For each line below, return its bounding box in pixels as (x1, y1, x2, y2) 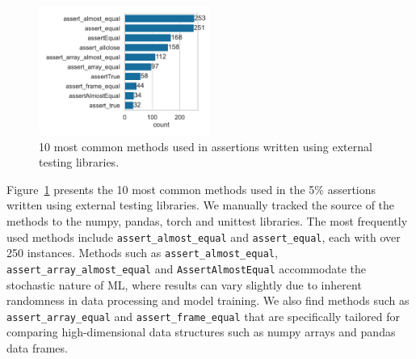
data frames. (6, 339, 68, 356)
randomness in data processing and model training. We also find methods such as (6, 292, 410, 309)
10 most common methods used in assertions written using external (39, 137, 372, 154)
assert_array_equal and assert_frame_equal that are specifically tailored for (6, 307, 400, 324)
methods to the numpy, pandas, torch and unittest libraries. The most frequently (6, 212, 408, 229)
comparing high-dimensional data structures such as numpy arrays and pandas (6, 323, 396, 340)
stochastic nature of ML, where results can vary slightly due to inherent (6, 276, 362, 293)
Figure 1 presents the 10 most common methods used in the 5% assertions (6, 180, 376, 197)
